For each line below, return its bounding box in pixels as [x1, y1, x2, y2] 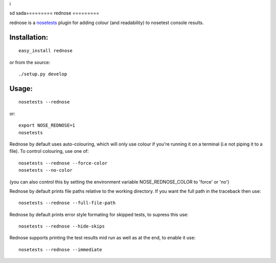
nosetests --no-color [18, 167, 73, 173]
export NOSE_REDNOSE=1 [18, 123, 76, 128]
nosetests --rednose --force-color [18, 160, 108, 166]
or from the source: [9, 59, 51, 65]
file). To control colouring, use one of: [9, 148, 89, 154]
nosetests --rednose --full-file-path [18, 200, 116, 206]
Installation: [9, 33, 49, 42]
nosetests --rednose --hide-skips [18, 224, 105, 229]
